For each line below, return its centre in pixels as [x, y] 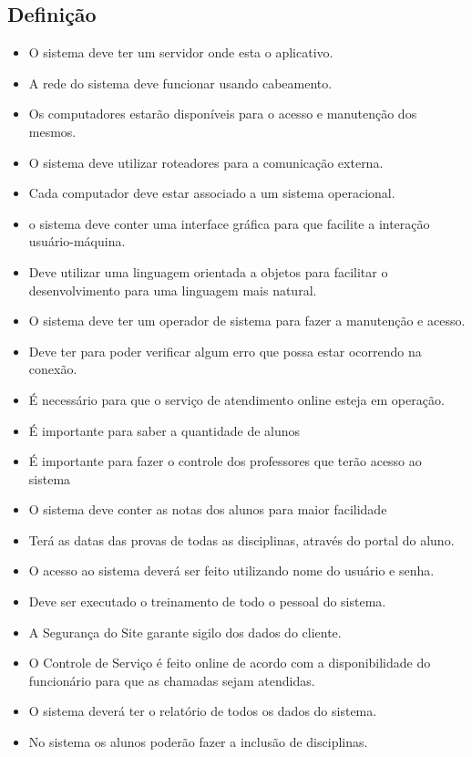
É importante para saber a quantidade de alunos [164, 430]
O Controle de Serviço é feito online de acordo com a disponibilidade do [230, 663]
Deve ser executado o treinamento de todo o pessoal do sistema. [207, 601]
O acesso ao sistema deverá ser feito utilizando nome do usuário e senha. [231, 570]
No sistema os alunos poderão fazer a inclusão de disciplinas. [198, 742]
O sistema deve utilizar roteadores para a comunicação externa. [206, 162]
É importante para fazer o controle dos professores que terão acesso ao [225, 461]
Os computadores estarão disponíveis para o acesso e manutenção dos [223, 114]
